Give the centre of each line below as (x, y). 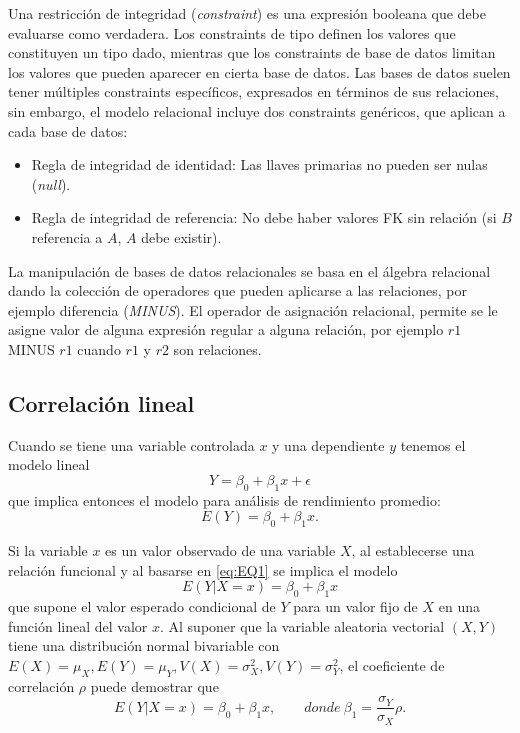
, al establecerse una (413, 550)
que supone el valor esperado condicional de (142, 606)
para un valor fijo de (355, 606)
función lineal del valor (78, 625)
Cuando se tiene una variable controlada (131, 444)
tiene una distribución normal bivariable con (144, 645)
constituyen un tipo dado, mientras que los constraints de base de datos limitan (252, 52)
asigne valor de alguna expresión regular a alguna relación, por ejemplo (226, 329)
